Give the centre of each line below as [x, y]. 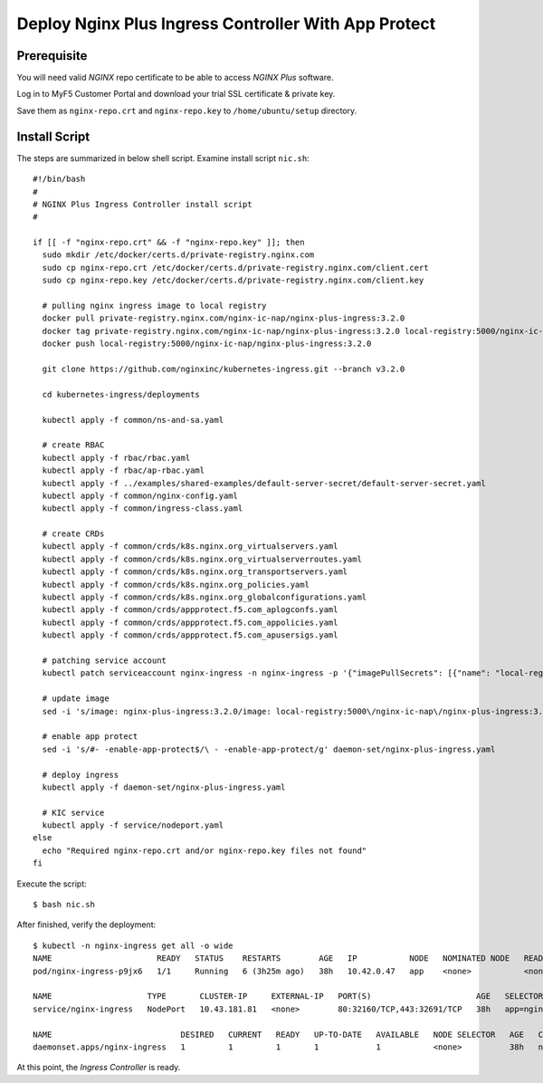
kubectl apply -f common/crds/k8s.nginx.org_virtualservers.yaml [190, 546]
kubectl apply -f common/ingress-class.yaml [143, 508]
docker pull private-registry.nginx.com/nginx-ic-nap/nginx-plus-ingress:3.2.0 [224, 318]
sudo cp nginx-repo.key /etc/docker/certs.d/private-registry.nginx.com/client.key [233, 280]
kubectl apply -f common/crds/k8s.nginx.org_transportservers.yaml [195, 572]
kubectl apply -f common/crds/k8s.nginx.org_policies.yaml [176, 585]
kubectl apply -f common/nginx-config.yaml [140, 495]
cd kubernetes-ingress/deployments [121, 394]
